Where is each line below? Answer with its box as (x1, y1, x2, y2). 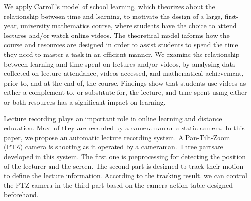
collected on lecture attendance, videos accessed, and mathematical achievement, (4, 68, 244, 78)
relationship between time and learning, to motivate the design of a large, (4, 11, 223, 21)
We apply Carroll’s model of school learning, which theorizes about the (4, 1, 215, 11)
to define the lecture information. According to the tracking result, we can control (4, 170, 247, 181)
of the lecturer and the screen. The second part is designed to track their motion (4, 161, 244, 171)
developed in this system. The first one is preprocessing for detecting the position (4, 151, 246, 161)
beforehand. (4, 189, 39, 200)
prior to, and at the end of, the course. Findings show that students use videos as (4, 77, 246, 88)
